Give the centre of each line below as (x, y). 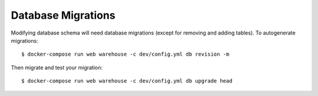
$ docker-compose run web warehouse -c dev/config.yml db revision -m (125, 54)
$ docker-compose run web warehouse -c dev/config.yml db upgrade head (127, 81)
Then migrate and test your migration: (57, 67)
